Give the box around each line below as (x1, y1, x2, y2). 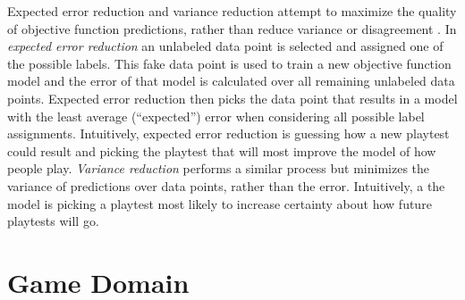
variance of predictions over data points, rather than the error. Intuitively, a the (7, 176, 445, 195)
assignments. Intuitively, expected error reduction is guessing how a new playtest (7, 124, 450, 143)
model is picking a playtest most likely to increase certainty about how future (7, 194, 432, 212)
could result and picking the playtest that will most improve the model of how (7, 141, 436, 160)
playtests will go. (7, 212, 99, 230)
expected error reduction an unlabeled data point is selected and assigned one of (7, 37, 444, 55)
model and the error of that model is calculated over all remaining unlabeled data (7, 71, 455, 90)
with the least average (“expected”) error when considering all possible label (7, 106, 425, 125)
